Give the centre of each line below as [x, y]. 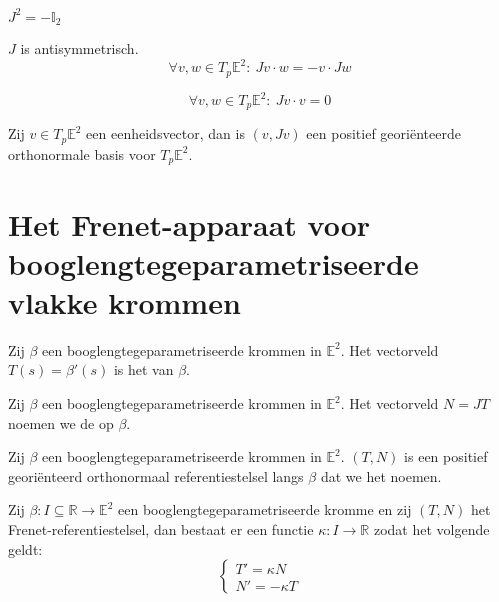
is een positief [446, 456]
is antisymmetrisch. [79, 47]
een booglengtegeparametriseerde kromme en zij [265, 509]
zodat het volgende [431, 529]
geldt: [25, 548]
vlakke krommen [124, 301]
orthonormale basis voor [82, 153]
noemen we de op [61, 422]
